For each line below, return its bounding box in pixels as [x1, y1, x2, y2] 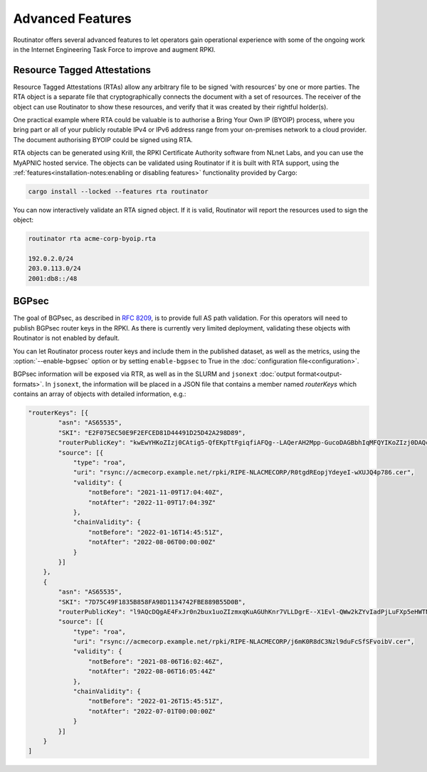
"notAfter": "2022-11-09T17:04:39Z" [88, 498, 216, 506]
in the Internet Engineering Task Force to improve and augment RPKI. [13, 45, 216, 53]
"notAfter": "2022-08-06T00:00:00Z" [88, 538, 216, 547]
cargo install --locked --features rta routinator [28, 187, 209, 195]
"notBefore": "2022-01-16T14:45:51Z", [88, 528, 223, 536]
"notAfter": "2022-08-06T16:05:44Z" [88, 668, 216, 675]
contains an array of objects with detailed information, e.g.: [13, 390, 186, 398]
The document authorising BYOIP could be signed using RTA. [13, 135, 194, 144]
